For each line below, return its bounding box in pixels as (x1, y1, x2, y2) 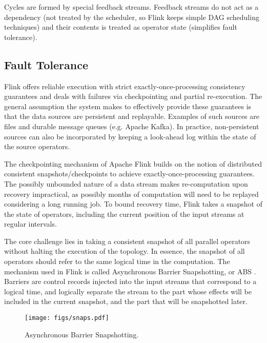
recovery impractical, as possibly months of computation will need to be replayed (4, 188, 259, 199)
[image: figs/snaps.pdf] (25, 314, 109, 322)
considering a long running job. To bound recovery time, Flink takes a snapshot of (4, 198, 262, 209)
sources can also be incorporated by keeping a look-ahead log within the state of (4, 131, 256, 142)
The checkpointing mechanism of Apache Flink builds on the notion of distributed (4, 158, 262, 169)
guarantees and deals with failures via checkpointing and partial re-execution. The (4, 91, 262, 102)
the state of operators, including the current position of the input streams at (4, 208, 244, 219)
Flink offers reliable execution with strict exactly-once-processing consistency (4, 80, 245, 91)
